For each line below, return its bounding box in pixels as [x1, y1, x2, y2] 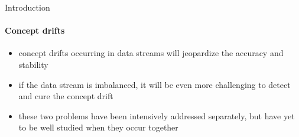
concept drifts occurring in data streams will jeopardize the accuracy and [18, 47, 284, 59]
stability [18, 58, 48, 70]
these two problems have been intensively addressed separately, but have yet [18, 109, 295, 122]
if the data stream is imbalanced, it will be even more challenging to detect [18, 78, 291, 90]
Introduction [5, 1, 50, 13]
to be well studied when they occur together [18, 121, 178, 133]
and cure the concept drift [18, 90, 113, 102]
